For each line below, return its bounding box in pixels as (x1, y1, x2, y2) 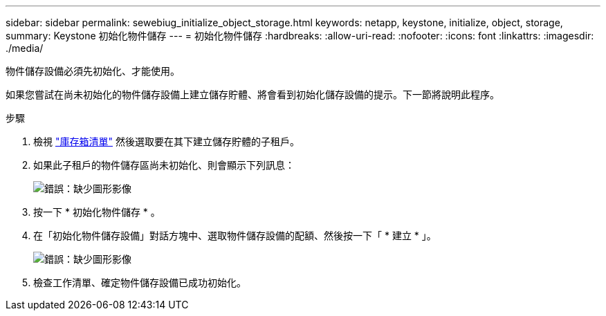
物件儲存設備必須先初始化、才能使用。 (6, 65, 180, 77)
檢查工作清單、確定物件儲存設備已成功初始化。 (33, 277, 246, 288)
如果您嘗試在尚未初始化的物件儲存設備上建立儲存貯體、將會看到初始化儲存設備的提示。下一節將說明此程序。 (6, 89, 499, 100)
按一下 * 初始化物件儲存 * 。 (33, 206, 160, 218)
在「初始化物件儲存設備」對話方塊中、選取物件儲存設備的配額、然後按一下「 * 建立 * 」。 (33, 230, 437, 241)
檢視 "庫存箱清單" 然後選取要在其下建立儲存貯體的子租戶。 (33, 136, 300, 147)
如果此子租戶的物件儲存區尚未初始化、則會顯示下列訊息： (33, 159, 295, 171)
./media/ (6, 42, 44, 54)
